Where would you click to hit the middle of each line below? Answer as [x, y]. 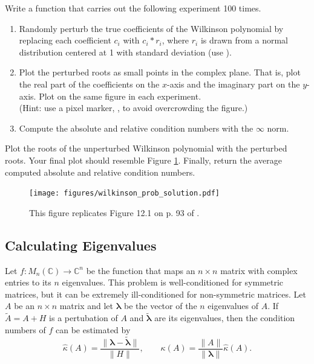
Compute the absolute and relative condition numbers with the [136, 128]
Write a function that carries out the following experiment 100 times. [133, 8]
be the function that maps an [141, 270]
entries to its [28, 282]
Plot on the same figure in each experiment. [120, 96]
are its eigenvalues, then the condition [225, 318]
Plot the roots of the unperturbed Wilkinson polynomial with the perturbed [146, 148]
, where [175, 40]
